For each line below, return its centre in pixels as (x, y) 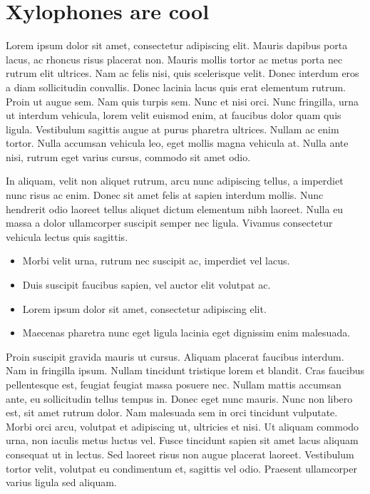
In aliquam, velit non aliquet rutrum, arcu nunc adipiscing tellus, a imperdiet (175, 181)
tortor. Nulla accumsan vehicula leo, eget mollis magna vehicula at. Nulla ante (177, 143)
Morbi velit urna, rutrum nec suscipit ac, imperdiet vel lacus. (156, 261)
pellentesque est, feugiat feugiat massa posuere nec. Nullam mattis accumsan (174, 384)
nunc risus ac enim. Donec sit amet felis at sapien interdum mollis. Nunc (165, 195)
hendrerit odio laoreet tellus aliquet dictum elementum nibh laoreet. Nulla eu (175, 209)
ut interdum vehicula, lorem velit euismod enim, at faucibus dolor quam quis (174, 115)
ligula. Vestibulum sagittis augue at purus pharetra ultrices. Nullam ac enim (173, 129)
